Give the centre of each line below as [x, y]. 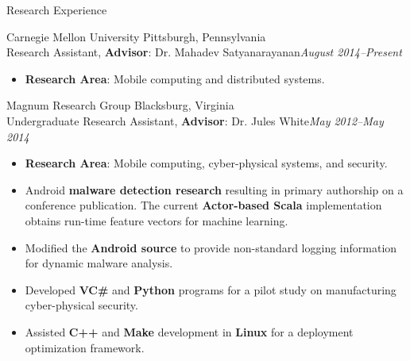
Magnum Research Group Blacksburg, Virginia [120, 105]
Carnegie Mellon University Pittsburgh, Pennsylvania [136, 36]
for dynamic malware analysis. [99, 263]
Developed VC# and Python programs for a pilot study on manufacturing [211, 289]
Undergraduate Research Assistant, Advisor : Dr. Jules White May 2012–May [195, 120]
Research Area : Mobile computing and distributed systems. [175, 78]
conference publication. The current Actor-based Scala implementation [203, 205]
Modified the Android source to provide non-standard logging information [211, 247]
